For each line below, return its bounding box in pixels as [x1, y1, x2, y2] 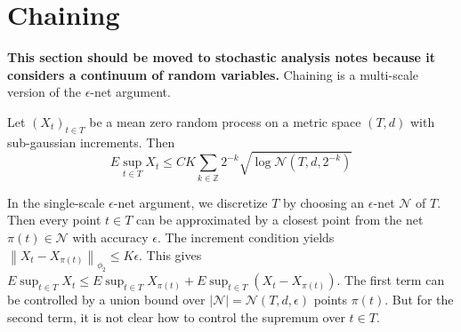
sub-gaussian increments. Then [7, 132, 175, 151]
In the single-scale [7, 193, 105, 211]
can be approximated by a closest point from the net [136, 210, 424, 229]
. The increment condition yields [157, 227, 335, 246]
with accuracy [72, 227, 149, 246]
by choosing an [283, 193, 365, 211]
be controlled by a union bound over [7, 290, 206, 309]
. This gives [139, 245, 202, 264]
